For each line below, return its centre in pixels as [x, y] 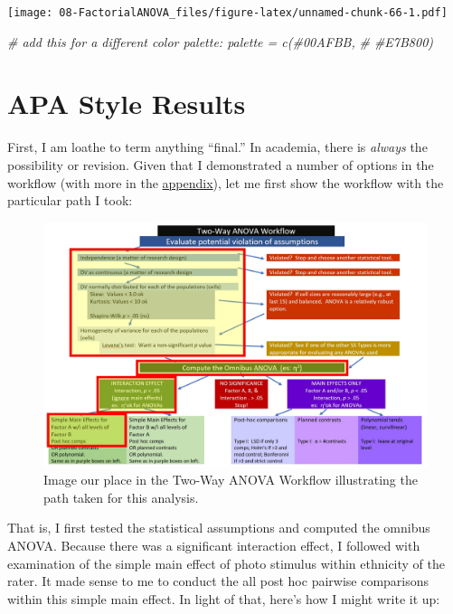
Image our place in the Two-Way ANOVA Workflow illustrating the [231, 480]
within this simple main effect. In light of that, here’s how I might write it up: [224, 598]
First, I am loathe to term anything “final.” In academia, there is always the [217, 147]
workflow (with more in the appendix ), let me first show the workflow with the [226, 182]
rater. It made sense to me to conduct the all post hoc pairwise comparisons [218, 581]
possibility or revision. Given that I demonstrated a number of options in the [221, 164]
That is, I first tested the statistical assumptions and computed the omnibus [219, 528]
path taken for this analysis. [121, 497]
